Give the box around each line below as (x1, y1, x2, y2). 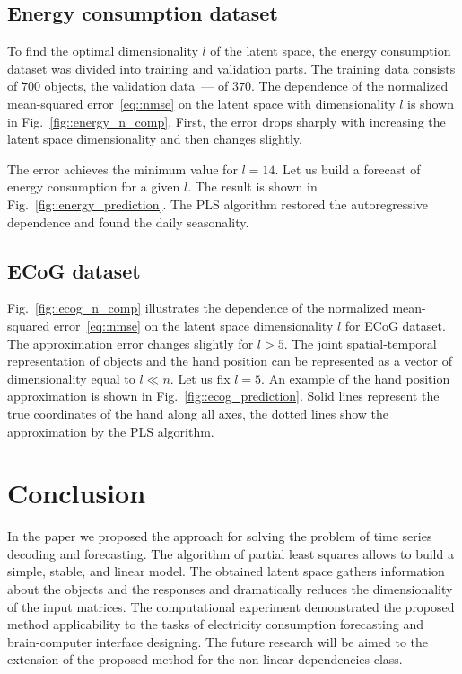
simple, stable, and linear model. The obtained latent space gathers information (7, 562, 445, 581)
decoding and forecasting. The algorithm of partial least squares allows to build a (7, 544, 454, 563)
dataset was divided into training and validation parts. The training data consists (7, 58, 456, 77)
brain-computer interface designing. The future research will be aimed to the (7, 632, 428, 651)
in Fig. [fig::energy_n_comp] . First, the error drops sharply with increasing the (7, 111, 446, 130)
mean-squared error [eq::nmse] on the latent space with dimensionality (7, 93, 396, 112)
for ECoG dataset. (344, 315, 446, 334)
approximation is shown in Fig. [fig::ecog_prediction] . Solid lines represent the (7, 386, 440, 405)
